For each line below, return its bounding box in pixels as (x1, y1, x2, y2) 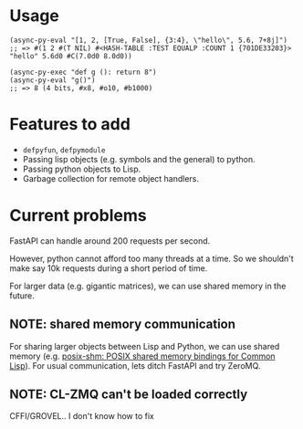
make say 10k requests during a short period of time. (9, 262, 208, 274)
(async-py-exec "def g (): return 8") (9, 68, 157, 77)
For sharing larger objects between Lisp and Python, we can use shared (9, 340, 280, 351)
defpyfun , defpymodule (22, 143, 106, 155)
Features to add (9, 114, 131, 135)
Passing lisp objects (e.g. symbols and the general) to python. (22, 153, 256, 164)
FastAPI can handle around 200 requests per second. (9, 235, 211, 246)
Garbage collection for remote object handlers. (22, 173, 199, 183)
